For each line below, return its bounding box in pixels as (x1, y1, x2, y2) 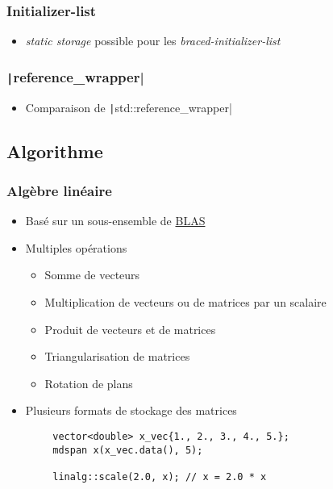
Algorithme (6, 138, 103, 163)
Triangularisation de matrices (44, 348, 190, 365)
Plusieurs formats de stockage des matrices (25, 402, 237, 419)
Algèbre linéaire (6, 180, 112, 200)
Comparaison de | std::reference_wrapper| (25, 98, 232, 115)
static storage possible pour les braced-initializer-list (25, 32, 281, 49)
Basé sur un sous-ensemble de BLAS (25, 212, 206, 229)
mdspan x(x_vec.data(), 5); (52, 444, 203, 456)
